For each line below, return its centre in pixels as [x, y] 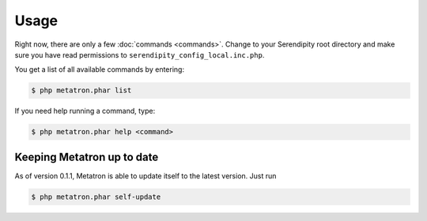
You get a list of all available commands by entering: [100, 69]
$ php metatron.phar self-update [96, 197]
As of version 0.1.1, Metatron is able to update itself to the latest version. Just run [145, 176]
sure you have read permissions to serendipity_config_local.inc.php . [140, 54]
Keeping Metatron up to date [87, 157]
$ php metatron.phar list [81, 90]
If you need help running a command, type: [85, 111]
